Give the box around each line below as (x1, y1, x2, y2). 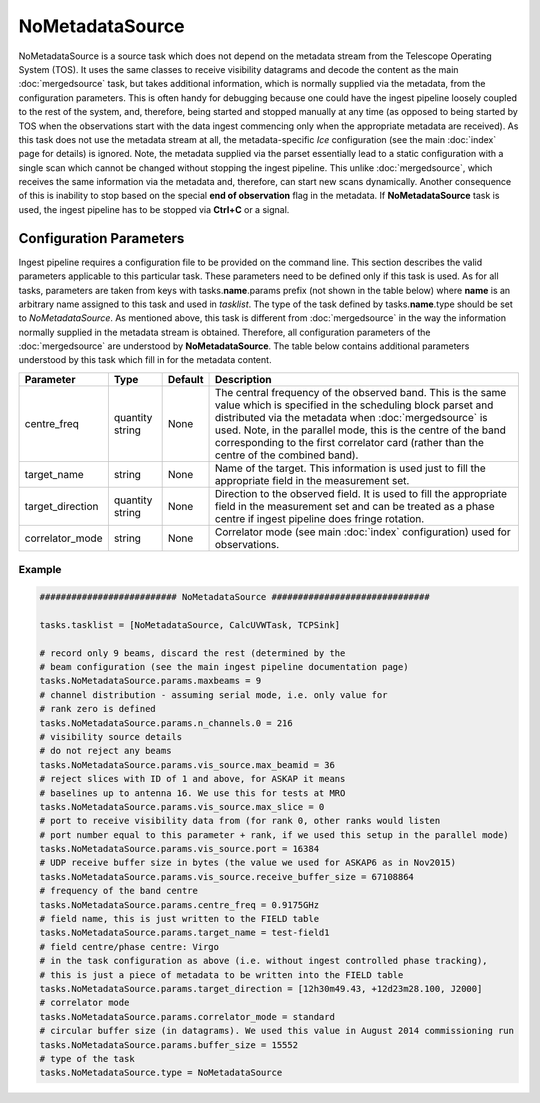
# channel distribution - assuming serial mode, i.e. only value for (39, 689, 388, 700)
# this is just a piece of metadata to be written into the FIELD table (39, 969, 404, 980)
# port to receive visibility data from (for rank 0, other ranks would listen (39, 815, 441, 827)
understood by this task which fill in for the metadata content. (18, 354, 272, 366)
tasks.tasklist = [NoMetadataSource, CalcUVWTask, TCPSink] (39, 619, 341, 630)
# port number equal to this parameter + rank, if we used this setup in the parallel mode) (39, 829, 509, 840)
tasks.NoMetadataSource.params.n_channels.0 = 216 (39, 717, 294, 729)
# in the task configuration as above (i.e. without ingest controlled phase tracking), (39, 955, 489, 967)
